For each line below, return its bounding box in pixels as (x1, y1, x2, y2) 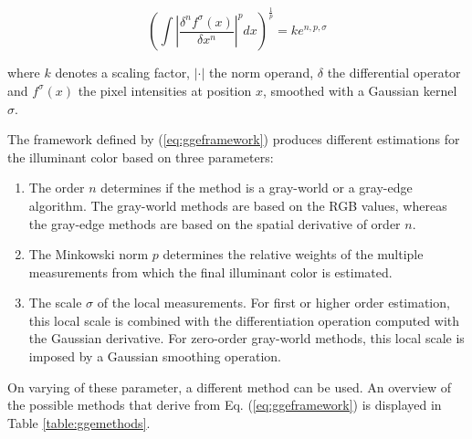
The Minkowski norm (28, 245, 149, 264)
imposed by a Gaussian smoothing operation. (28, 347, 281, 366)
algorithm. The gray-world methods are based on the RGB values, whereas (28, 195, 447, 214)
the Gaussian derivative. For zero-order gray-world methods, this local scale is (28, 329, 465, 348)
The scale (28, 293, 82, 312)
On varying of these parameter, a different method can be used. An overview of (7, 377, 452, 396)
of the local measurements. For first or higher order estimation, (97, 293, 450, 312)
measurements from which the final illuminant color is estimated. (28, 262, 393, 281)
